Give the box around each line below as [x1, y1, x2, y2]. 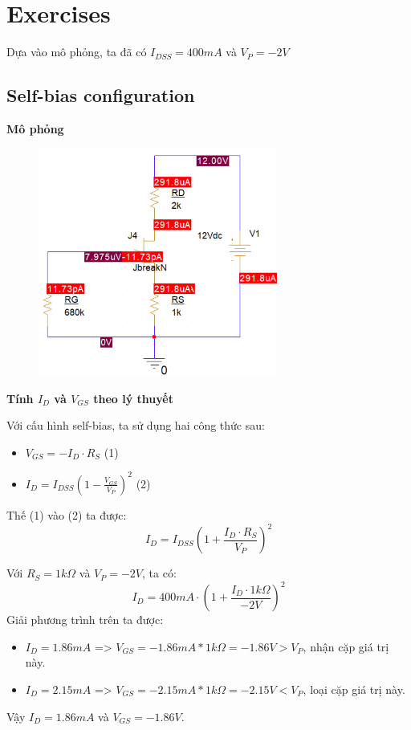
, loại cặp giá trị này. [303, 680, 405, 697]
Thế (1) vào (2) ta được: [6, 506, 127, 523]
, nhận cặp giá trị [303, 638, 389, 655]
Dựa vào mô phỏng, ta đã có [6, 43, 147, 60]
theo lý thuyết [93, 389, 173, 406]
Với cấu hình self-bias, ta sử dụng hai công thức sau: [6, 417, 265, 434]
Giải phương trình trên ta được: [6, 611, 164, 628]
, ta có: [142, 565, 177, 581]
